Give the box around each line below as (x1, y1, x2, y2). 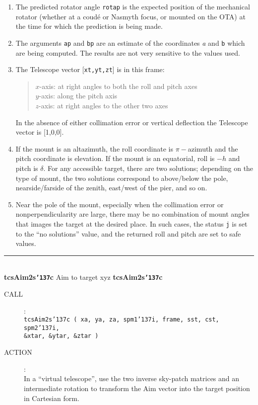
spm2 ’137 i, (24, 324, 60, 331)
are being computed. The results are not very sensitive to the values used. (15, 47, 240, 58)
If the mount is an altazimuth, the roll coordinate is (15, 143, 173, 154)
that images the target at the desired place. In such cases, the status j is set (15, 218, 248, 229)
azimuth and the (188, 143, 238, 154)
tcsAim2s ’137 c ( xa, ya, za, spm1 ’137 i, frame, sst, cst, (24, 316, 219, 324)
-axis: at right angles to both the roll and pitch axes (39, 81, 197, 91)
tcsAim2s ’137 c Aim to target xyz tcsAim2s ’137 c (4, 272, 163, 282)
